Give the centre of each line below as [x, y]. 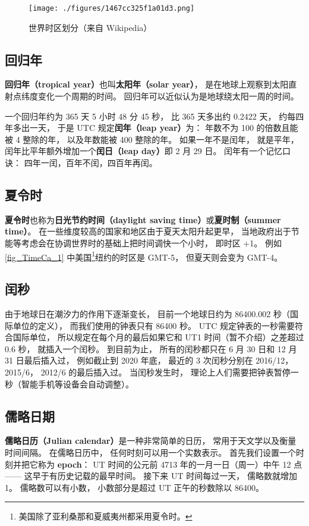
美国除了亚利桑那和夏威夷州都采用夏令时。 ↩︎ [105, 516]
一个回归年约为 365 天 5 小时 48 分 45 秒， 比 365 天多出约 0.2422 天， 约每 [150, 116]
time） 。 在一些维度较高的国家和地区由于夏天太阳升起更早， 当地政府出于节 [152, 231]
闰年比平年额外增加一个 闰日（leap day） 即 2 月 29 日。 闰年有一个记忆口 [148, 151]
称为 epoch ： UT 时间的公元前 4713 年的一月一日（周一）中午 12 [164, 464]
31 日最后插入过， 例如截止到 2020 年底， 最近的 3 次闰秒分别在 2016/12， [149, 360]
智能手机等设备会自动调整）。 [77, 383]
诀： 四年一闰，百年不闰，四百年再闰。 [81, 163]
